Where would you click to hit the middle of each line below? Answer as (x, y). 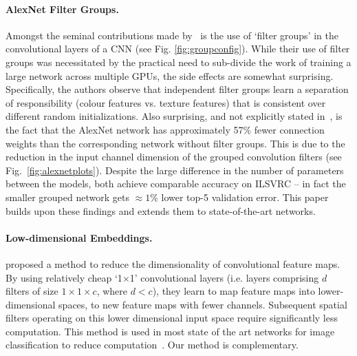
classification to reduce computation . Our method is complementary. (152, 345)
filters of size (32, 291)
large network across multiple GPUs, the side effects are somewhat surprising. (170, 75)
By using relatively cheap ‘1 (64, 277)
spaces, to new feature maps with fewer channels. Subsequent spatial (203, 304)
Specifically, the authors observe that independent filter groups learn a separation (177, 89)
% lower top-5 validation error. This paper (239, 197)
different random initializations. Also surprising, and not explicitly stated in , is (174, 116)
